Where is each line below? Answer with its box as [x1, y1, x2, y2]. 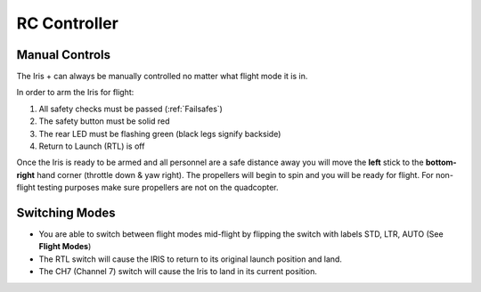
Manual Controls [16, 47, 111, 62]
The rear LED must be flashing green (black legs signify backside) [38, 128, 281, 139]
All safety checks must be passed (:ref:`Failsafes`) [38, 103, 223, 114]
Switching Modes [16, 206, 116, 220]
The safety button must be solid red [38, 116, 170, 126]
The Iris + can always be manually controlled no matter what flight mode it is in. [16, 71, 308, 82]
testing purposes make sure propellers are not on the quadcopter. [37, 182, 279, 193]
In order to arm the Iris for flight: [16, 87, 135, 98]
